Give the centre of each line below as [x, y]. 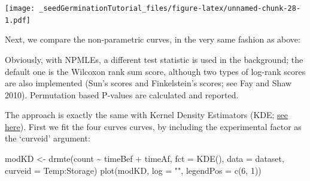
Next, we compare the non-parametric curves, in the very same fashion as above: [153, 39]
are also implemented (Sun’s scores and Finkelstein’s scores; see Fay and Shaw [148, 83]
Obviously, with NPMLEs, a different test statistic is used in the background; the [154, 59]
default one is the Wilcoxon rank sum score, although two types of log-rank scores [155, 71]
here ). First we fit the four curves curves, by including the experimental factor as [153, 126]
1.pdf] [18, 20]
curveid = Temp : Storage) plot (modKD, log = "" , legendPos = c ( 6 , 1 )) [133, 170]
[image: [20, 8]
